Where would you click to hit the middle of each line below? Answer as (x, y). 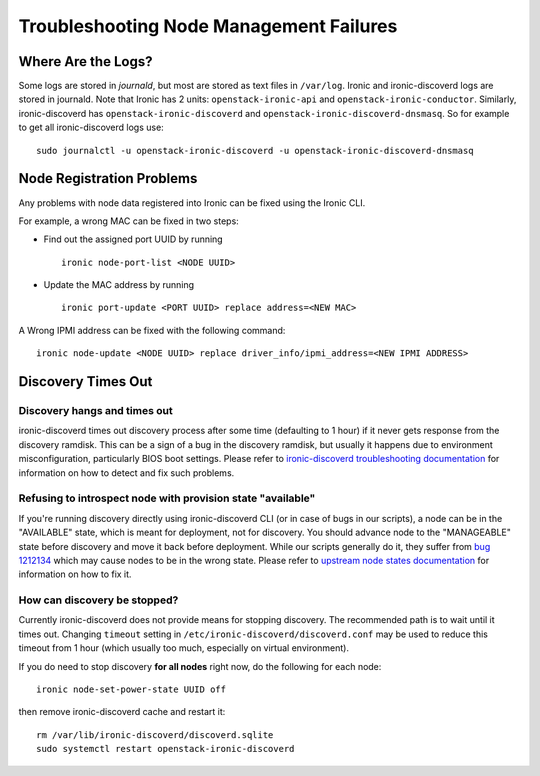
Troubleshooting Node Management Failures (208, 26)
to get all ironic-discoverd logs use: (91, 127)
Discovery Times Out (85, 381)
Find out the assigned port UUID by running (133, 239)
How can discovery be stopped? (98, 600)
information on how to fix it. (75, 574)
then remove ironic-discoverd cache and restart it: (122, 712)
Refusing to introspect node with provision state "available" (167, 498)
